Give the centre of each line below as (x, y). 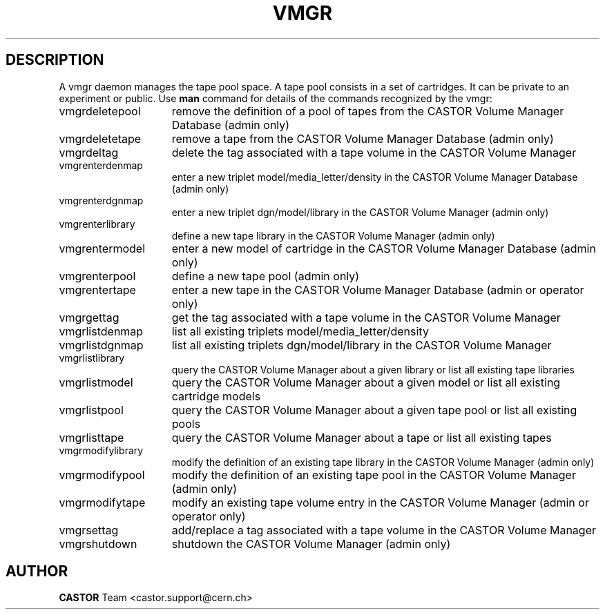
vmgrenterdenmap (101, 165)
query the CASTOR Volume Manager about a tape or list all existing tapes (362, 437)
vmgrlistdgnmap (101, 345)
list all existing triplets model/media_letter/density (300, 331)
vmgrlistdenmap (101, 331)
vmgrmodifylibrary (101, 450)
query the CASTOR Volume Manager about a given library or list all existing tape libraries (373, 369)
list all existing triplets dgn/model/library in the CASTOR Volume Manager (362, 345)
